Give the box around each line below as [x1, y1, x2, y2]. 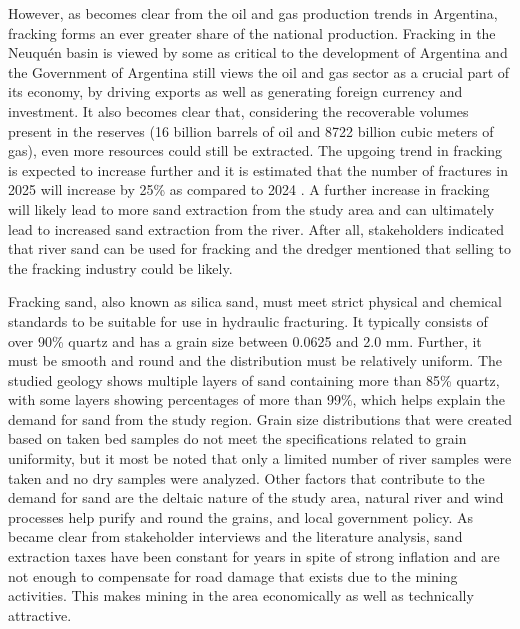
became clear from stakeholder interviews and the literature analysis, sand [8, 526, 463, 547]
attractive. [8, 604, 72, 625]
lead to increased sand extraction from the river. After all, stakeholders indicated [8, 218, 505, 239]
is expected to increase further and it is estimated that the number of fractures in [8, 159, 508, 180]
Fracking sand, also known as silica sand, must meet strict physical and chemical [8, 291, 502, 312]
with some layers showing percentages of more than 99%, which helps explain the [8, 389, 506, 410]
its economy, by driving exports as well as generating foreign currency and [8, 81, 463, 102]
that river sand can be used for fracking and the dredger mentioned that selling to [8, 238, 511, 259]
